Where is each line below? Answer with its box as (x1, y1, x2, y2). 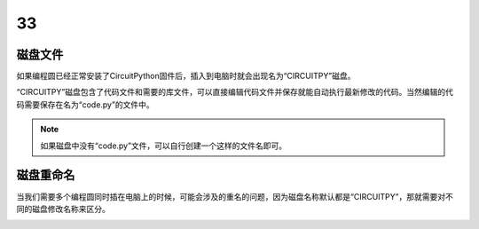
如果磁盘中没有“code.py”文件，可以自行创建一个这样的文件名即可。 (40, 140, 287, 151)
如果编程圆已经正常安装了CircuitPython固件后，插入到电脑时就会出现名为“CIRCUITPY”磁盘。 (16, 71, 356, 82)
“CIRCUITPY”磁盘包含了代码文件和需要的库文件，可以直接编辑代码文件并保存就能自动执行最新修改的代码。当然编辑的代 (16, 87, 454, 98)
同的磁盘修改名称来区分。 (16, 203, 110, 214)
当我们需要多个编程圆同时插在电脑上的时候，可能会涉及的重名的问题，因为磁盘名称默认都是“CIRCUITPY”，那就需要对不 (16, 191, 454, 201)
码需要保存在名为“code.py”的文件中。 (16, 99, 154, 110)
